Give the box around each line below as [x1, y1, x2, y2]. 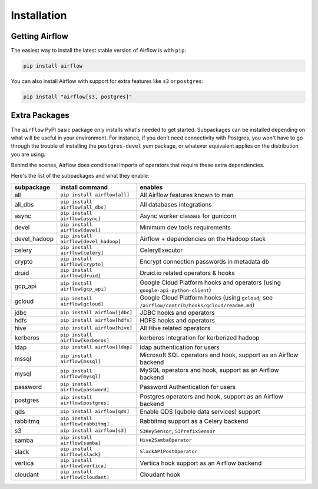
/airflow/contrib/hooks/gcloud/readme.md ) [140, 301, 255, 309]
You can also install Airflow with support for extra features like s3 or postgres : [11, 78, 204, 85]
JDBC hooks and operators [140, 308, 215, 317]
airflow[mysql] [59, 373, 101, 380]
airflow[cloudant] [59, 474, 110, 480]
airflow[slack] [59, 451, 101, 457]
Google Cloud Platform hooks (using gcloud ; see [140, 293, 273, 301]
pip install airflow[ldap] [59, 344, 132, 350]
